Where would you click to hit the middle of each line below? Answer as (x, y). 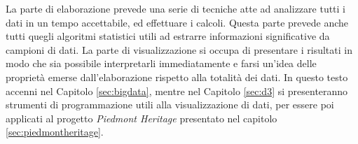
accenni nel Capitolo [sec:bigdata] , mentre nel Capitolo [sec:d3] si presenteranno (177, 91)
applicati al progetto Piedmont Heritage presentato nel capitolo (142, 118)
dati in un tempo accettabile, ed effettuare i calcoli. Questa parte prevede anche (177, 22)
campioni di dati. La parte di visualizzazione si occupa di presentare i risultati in (179, 49)
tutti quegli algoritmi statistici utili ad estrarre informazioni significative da (168, 36)
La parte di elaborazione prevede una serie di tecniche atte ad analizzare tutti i (176, 8)
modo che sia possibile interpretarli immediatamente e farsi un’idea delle (161, 63)
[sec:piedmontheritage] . (55, 132)
